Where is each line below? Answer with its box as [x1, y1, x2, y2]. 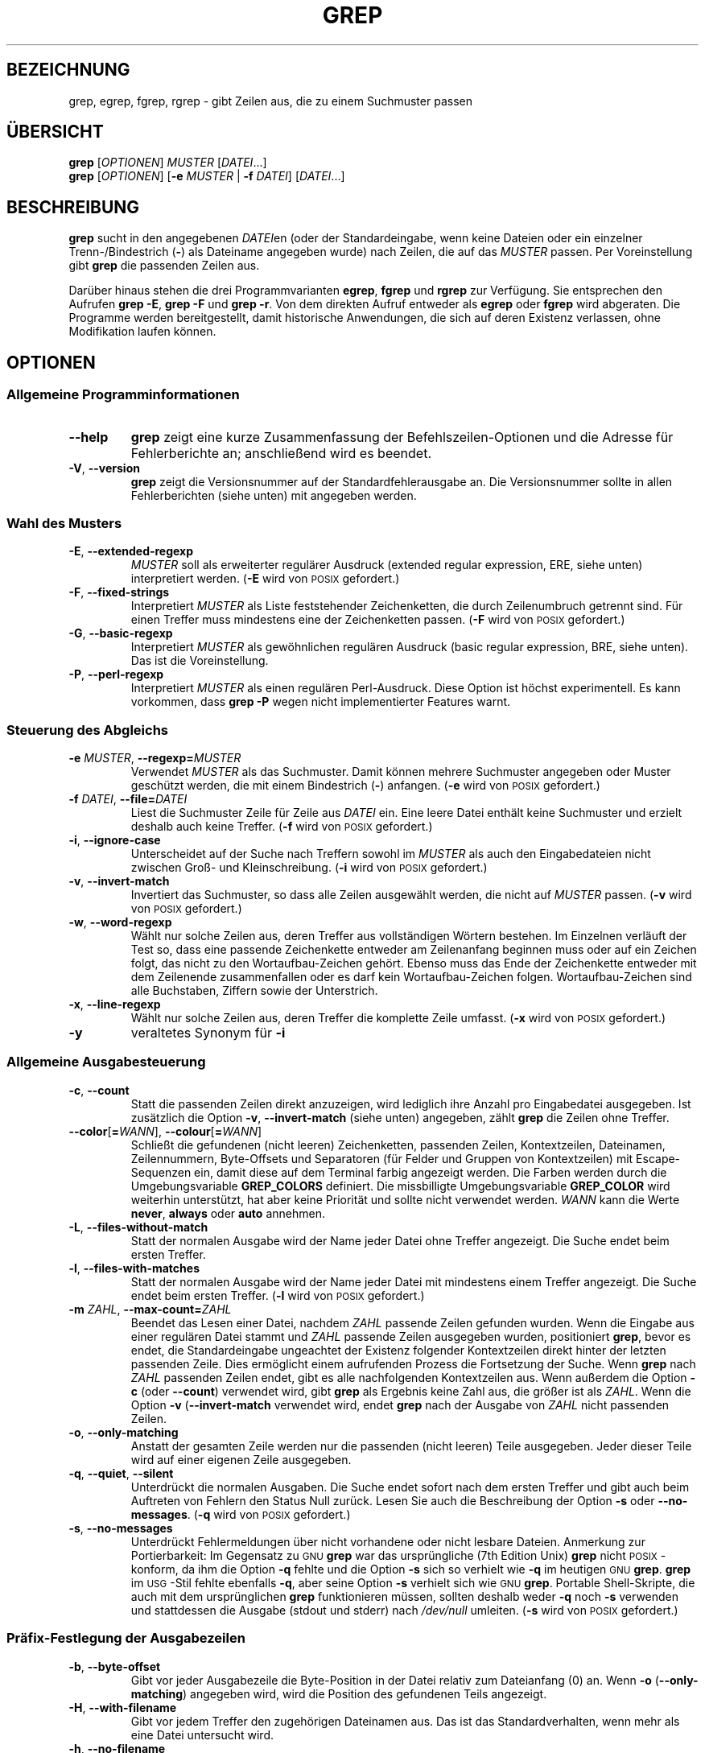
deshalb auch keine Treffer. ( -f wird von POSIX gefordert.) [130, 819, 433, 833]
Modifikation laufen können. [68, 324, 216, 339]
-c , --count [68, 1083, 130, 1097]
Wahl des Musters [6, 514, 122, 531]
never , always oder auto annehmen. [130, 1206, 325, 1220]
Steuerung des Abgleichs [6, 721, 169, 738]
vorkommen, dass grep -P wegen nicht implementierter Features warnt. [130, 695, 511, 709]
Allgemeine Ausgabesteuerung [6, 1054, 206, 1070]
